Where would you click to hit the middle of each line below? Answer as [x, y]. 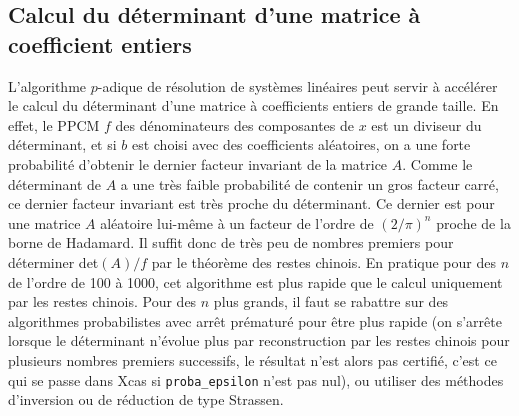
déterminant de [54, 183]
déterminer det [53, 261]
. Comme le [437, 163]
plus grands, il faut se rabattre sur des [331, 301]
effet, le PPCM [54, 124]
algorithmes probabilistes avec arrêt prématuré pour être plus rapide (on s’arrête [255, 320]
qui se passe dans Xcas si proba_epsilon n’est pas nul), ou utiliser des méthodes [256, 379]
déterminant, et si [62, 144]
